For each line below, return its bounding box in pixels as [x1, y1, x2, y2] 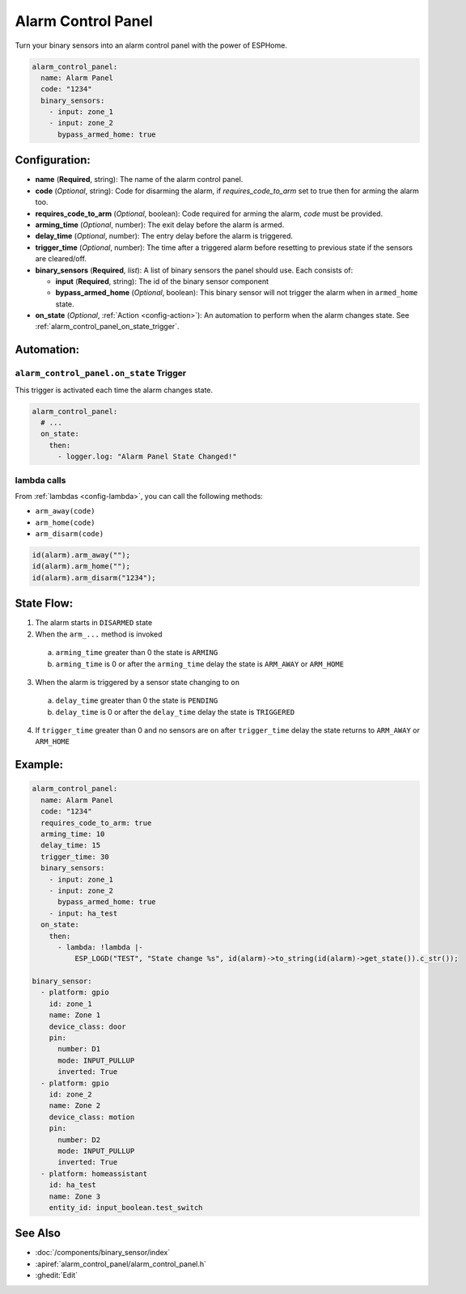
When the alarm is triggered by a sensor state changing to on [35, 677, 240, 687]
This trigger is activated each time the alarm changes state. [15, 385, 214, 395]
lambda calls [15, 474, 66, 485]
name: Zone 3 [49, 1191, 101, 1201]
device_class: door [49, 1021, 127, 1031]
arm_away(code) [35, 506, 96, 516]
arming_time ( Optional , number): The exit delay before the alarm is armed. [35, 219, 285, 230]
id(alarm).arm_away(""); [32, 551, 131, 560]
